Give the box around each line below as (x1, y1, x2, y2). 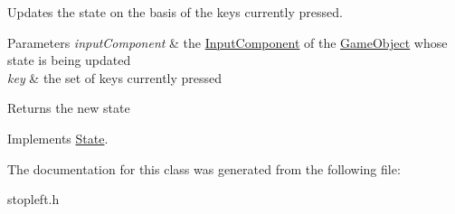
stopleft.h (7, 190, 60, 209)
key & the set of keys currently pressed (7, 68, 223, 87)
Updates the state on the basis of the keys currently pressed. (7, 3, 343, 21)
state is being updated (7, 51, 131, 70)
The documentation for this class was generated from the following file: (7, 159, 401, 178)
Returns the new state (7, 98, 130, 117)
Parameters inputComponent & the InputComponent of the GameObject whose (7, 33, 448, 51)
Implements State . (7, 128, 109, 147)
